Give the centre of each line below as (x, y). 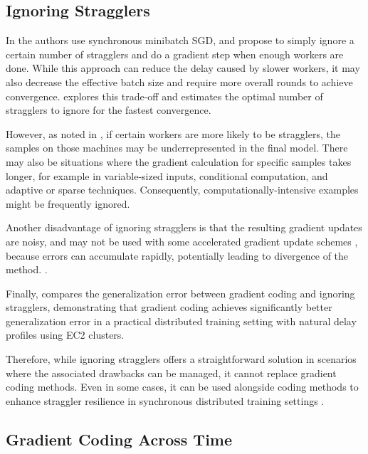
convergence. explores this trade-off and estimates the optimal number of (164, 96)
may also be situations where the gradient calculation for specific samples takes (179, 161)
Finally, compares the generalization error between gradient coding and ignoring (180, 293)
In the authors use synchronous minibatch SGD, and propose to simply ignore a (180, 40)
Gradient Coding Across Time (119, 439)
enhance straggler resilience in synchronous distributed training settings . (165, 400)
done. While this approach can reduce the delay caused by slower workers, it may (183, 68)
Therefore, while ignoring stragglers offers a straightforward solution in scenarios (181, 359)
